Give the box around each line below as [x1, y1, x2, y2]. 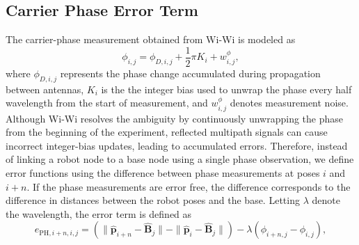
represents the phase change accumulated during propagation [60, 65, 321, 80]
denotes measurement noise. [230, 95, 349, 110]
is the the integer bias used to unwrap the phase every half [101, 81, 352, 96]
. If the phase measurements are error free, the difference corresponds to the [26, 179, 351, 193]
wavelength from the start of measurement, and [6, 95, 208, 110]
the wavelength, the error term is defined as [6, 206, 192, 221]
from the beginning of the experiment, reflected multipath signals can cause [6, 125, 328, 139]
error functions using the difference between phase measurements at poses [6, 166, 320, 180]
